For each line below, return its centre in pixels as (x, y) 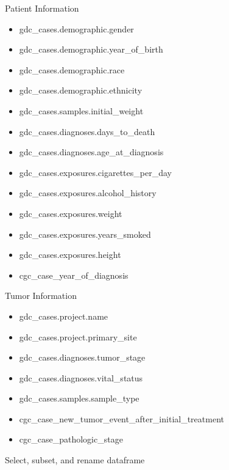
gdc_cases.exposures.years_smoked (85, 234)
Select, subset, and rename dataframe (75, 460)
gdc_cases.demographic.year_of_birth (91, 49)
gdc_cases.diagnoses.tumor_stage (82, 357)
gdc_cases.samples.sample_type (79, 398)
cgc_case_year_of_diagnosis (74, 275)
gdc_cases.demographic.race (72, 69)
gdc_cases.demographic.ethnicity (81, 90)
